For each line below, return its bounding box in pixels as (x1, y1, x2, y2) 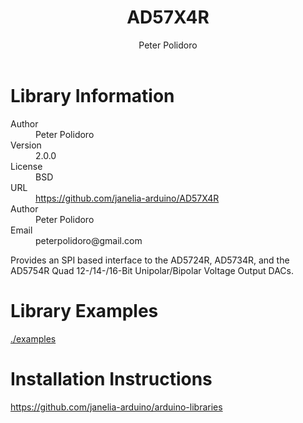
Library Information (10, 84, 175, 107)
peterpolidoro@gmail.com (35, 234, 143, 246)
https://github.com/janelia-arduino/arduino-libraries (10, 401, 223, 413)
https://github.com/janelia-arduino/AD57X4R (35, 192, 220, 204)
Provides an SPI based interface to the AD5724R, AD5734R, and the (10, 254, 290, 266)
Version (10, 139, 42, 151)
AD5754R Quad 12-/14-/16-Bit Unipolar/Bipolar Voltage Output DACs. (10, 264, 294, 276)
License (10, 160, 43, 172)
